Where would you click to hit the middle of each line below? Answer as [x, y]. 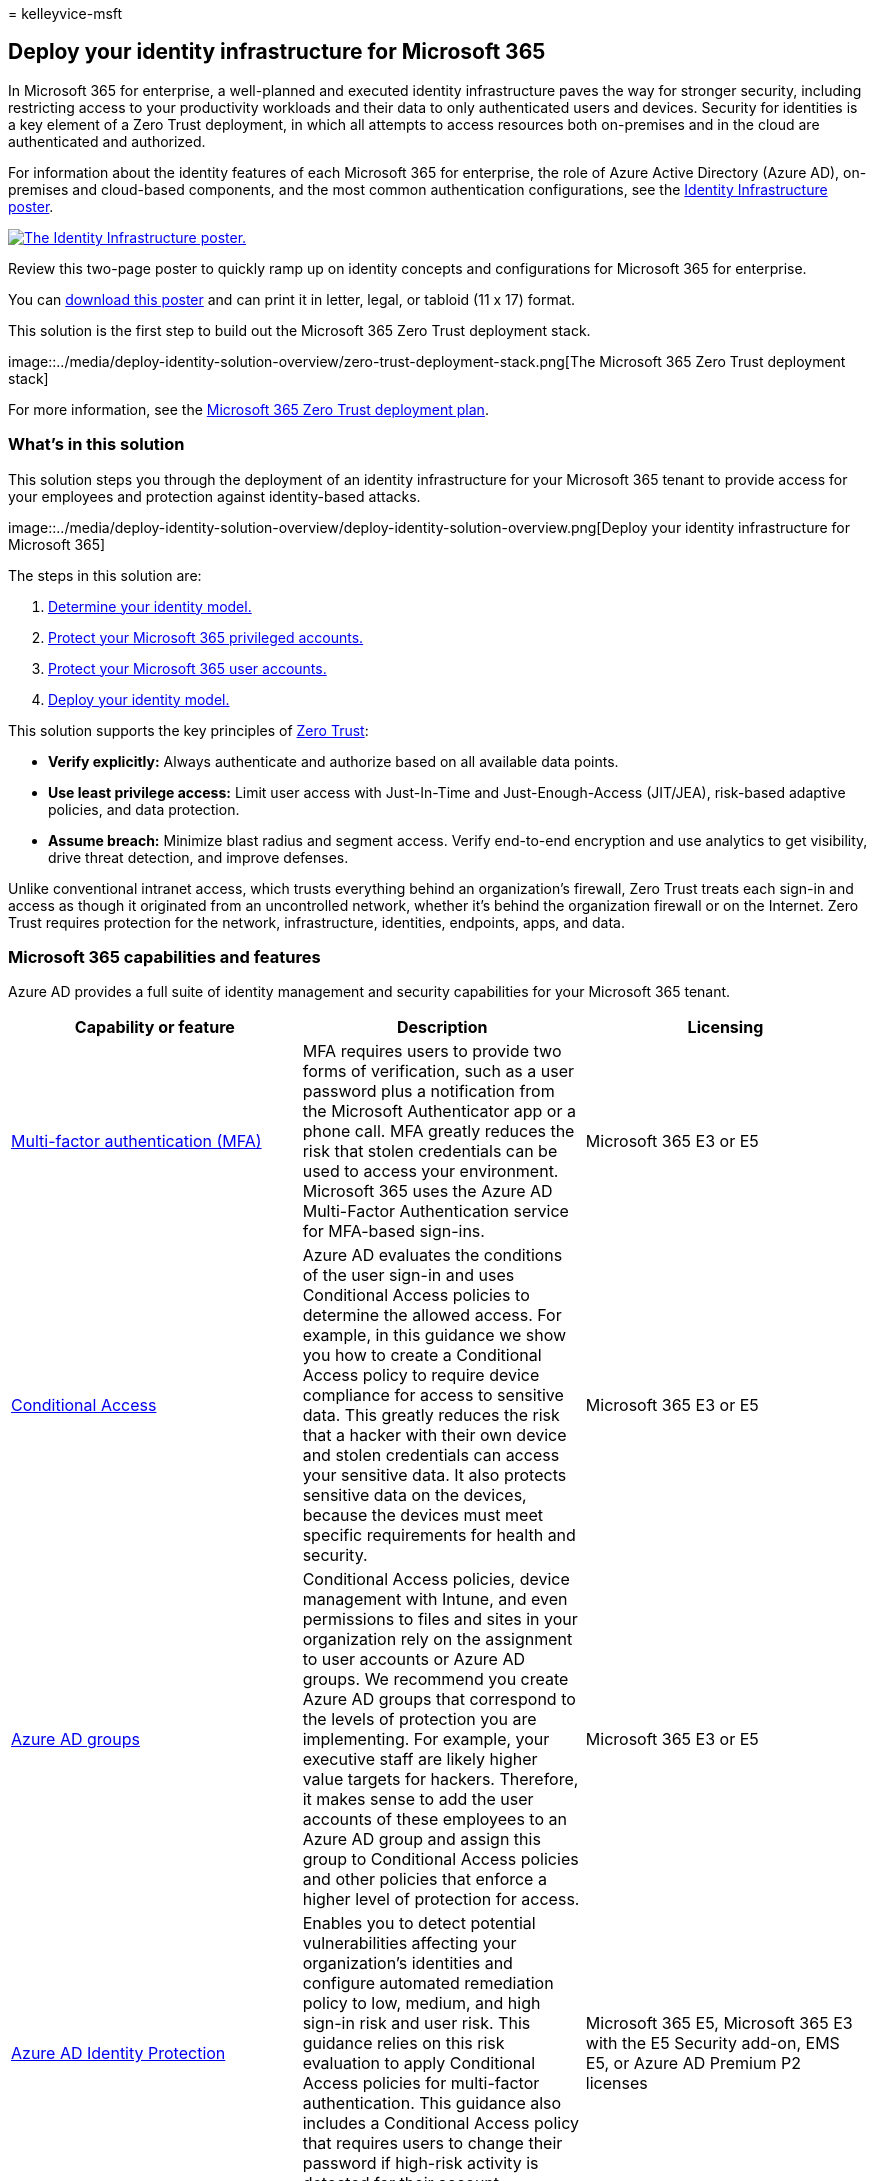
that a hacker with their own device [434, 1435]
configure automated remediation [428, 1983]
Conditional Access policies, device [436, 1579]
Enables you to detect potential [419, 1923]
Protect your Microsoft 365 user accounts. [187, 668]
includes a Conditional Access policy [440, 2123]
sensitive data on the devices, [414, 1495]
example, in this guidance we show [434, 1335]
